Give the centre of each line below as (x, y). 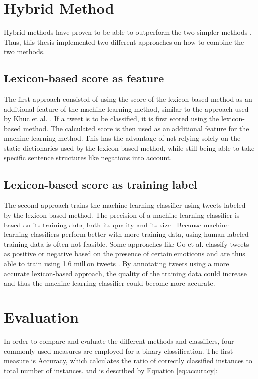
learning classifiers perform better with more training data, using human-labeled (126, 234)
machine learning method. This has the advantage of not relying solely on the (122, 138)
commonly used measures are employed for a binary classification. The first (119, 350)
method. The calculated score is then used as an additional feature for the (136, 128)
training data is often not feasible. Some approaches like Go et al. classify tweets (127, 244)
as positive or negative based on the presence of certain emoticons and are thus (125, 254)
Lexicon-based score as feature (84, 78)
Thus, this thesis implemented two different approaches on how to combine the (124, 41)
